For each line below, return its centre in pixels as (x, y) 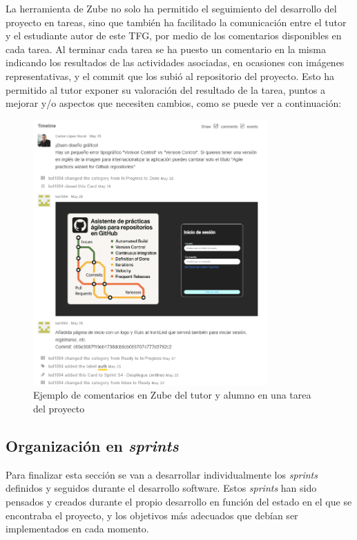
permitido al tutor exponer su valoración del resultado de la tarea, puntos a (165, 89)
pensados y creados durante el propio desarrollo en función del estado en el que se (179, 501)
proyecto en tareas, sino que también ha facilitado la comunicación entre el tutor (176, 22)
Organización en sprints (92, 445)
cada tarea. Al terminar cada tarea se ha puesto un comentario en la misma (166, 49)
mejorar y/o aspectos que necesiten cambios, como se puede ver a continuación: (174, 103)
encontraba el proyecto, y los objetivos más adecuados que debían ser (152, 515)
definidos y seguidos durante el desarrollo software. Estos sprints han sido (161, 488)
